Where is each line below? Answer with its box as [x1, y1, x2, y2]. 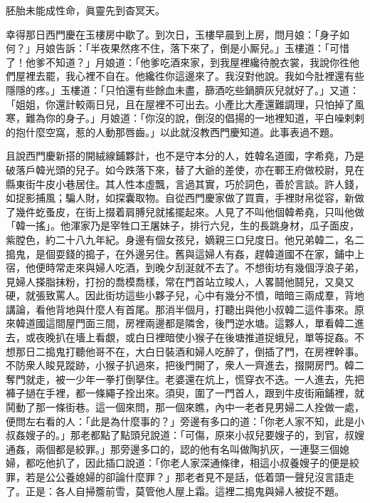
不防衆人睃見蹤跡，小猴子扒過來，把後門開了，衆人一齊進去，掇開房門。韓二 [6, 358, 364, 373]
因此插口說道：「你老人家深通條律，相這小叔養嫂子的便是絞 [85, 455, 359, 470]
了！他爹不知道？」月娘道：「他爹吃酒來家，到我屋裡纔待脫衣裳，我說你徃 [6, 54, 349, 69]
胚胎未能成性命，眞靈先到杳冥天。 [6, 3, 165, 17]
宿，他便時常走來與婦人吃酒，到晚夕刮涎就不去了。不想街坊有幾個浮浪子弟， [6, 260, 364, 275]
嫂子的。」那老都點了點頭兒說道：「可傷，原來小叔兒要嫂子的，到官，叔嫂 [25, 427, 364, 442]
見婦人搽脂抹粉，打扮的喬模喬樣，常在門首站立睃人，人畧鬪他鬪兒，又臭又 [6, 274, 354, 289]
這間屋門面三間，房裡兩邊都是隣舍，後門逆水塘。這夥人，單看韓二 [45, 316, 354, 331]
